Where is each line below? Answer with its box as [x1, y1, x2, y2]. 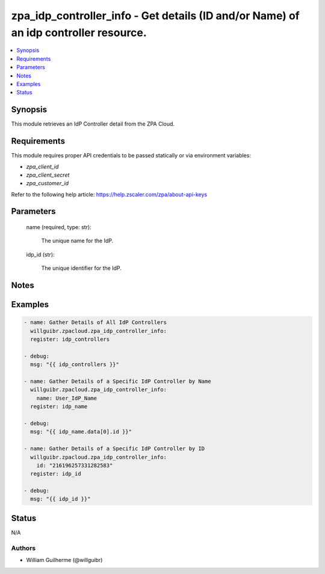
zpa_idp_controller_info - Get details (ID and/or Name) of [11, 9, 300, 22]
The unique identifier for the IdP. [41, 264, 122, 272]
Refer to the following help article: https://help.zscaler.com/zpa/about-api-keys [11, 191, 208, 198]
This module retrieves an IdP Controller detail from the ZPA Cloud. [11, 120, 175, 127]
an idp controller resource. [11, 26, 147, 39]
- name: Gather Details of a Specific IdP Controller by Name [23, 378, 211, 385]
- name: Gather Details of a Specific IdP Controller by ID [23, 445, 205, 452]
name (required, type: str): [26, 224, 91, 231]
